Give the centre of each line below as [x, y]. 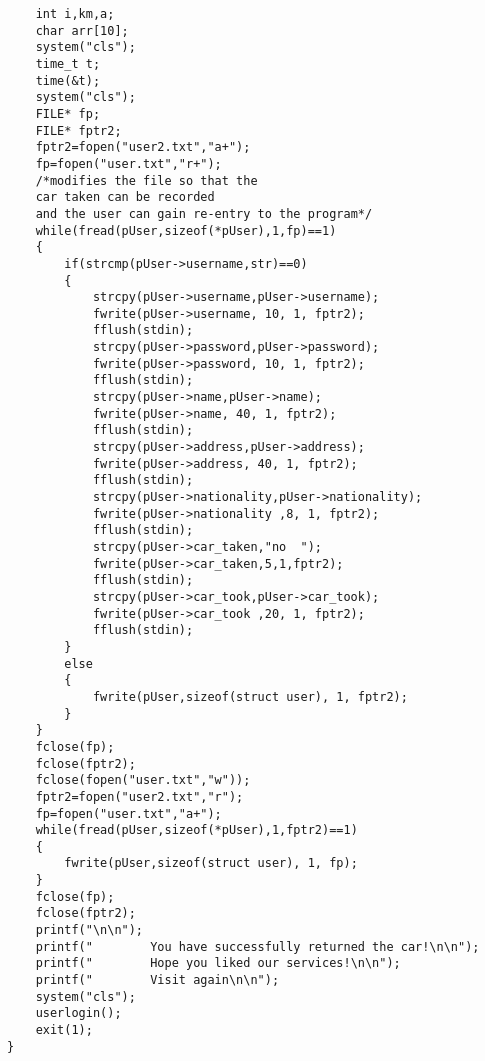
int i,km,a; [75, 14]
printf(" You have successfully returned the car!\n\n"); [257, 946]
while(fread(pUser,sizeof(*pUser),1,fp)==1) [186, 230]
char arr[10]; [82, 30]
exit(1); [64, 1030]
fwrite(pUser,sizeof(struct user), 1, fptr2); [250, 696]
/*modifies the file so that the [146, 180]
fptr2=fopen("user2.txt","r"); [139, 796]
